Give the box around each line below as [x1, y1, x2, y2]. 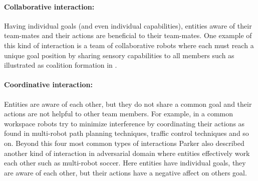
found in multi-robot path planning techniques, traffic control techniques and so [4, 128, 249, 138]
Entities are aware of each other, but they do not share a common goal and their [4, 98, 252, 109]
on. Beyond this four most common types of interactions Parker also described [4, 137, 244, 148]
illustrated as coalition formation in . [4, 60, 117, 70]
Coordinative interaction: [4, 79, 93, 90]
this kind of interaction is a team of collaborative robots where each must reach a [4, 40, 254, 50]
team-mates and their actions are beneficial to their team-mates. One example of [4, 30, 252, 41]
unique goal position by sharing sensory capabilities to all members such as [4, 50, 234, 60]
